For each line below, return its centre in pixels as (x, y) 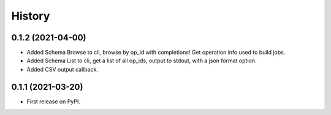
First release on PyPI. (54, 102)
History (31, 16)
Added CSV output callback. (62, 69)
